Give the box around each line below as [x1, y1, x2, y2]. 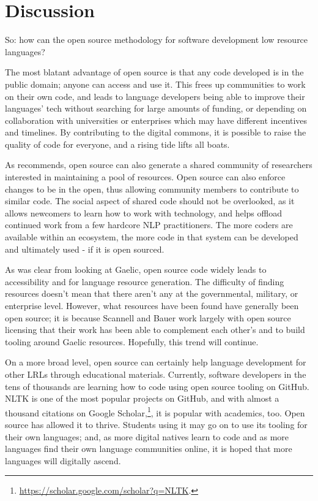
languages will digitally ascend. [5, 454, 121, 467]
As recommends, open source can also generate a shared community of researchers [5, 158, 312, 171]
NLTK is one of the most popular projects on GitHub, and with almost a [5, 392, 279, 405]
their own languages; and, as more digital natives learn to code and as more [5, 430, 289, 443]
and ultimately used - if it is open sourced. [5, 242, 165, 255]
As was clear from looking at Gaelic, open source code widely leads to [5, 263, 267, 276]
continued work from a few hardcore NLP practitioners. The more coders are [5, 218, 293, 231]
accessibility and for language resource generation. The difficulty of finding [5, 275, 284, 288]
